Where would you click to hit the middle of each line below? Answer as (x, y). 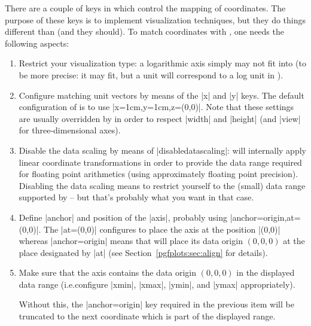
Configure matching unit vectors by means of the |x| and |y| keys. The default (161, 95)
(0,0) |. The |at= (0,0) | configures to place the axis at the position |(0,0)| (150, 229)
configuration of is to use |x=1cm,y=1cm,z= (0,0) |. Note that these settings (156, 107)
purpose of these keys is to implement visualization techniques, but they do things (155, 19)
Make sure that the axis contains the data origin (108, 272)
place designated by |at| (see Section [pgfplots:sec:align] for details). (143, 252)
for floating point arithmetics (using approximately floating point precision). (158, 174)
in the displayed (266, 272)
